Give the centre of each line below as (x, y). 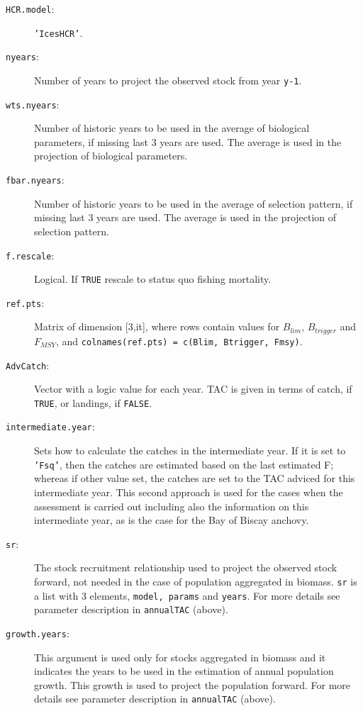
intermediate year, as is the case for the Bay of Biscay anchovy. (172, 520)
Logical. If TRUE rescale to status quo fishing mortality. (153, 279)
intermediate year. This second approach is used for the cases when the (189, 492)
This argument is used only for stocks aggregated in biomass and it (180, 657)
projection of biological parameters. (111, 156)
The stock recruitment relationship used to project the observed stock (186, 567)
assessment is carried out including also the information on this (172, 506)
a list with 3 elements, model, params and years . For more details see (187, 595)
